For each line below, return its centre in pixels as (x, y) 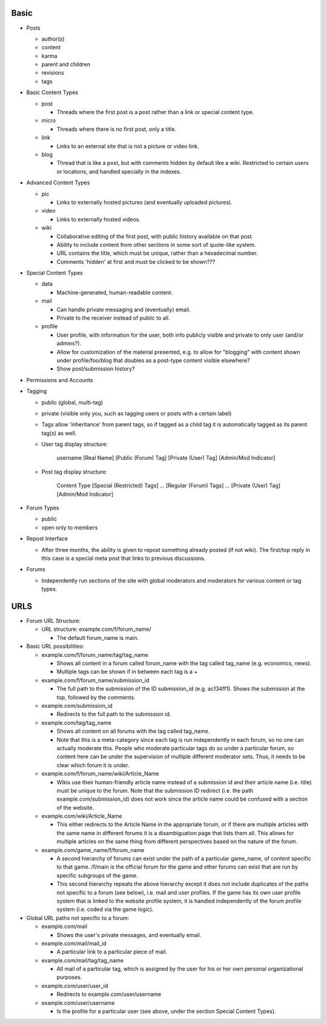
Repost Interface (47, 539)
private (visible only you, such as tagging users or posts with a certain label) (137, 413)
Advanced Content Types (58, 183)
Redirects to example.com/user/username (109, 994)
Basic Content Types (52, 92)
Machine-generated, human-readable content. (114, 292)
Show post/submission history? (96, 369)
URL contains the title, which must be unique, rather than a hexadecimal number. (157, 253)
